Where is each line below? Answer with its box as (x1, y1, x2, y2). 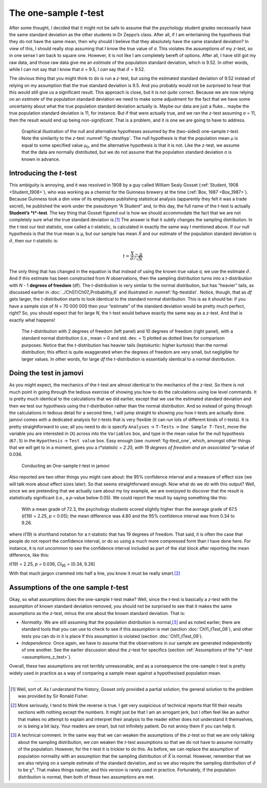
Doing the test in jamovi (9, 369, 84, 377)
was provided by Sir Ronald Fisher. (18, 693, 89, 699)
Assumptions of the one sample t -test (9, 583, 129, 592)
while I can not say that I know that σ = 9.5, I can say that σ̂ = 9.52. (9, 66, 145, 72)
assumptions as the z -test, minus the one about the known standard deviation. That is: (9, 610, 185, 616)
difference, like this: (9, 552, 49, 558)
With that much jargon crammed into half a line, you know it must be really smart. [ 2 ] (9, 570, 180, 576)
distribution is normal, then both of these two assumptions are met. (18, 774, 155, 780)
